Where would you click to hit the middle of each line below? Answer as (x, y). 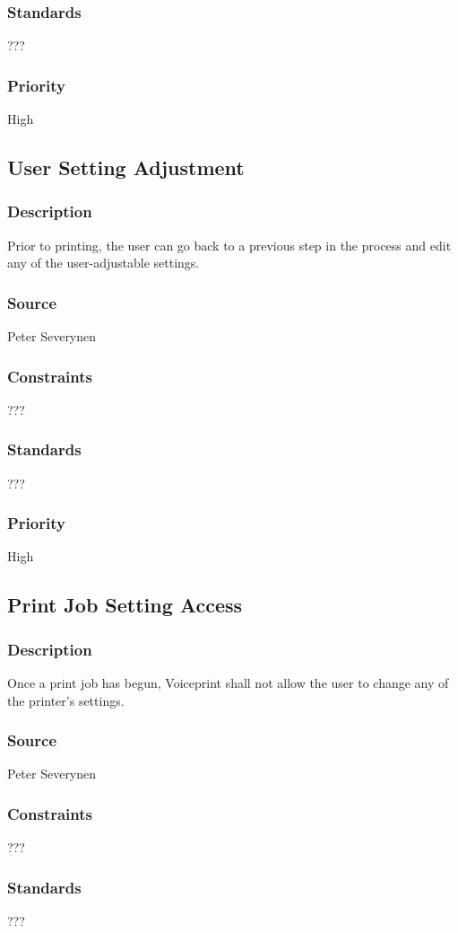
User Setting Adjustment (126, 167)
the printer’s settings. (66, 700)
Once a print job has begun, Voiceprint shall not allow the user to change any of (228, 683)
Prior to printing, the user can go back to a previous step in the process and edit (229, 245)
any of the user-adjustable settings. (104, 263)
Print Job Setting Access (125, 605)
